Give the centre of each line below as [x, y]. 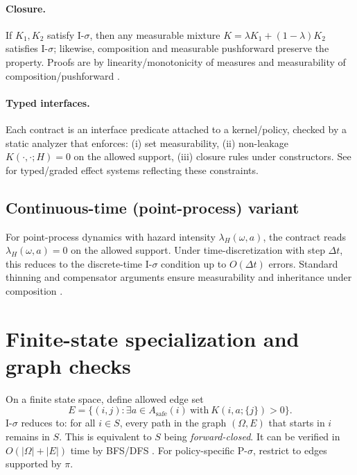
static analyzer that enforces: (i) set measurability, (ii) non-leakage [147, 142]
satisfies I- [27, 48]
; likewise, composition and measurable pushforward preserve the [191, 48]
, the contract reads [304, 236]
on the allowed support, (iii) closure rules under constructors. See [212, 156]
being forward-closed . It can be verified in [252, 437]
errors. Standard [303, 263]
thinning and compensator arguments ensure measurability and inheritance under [179, 277]
